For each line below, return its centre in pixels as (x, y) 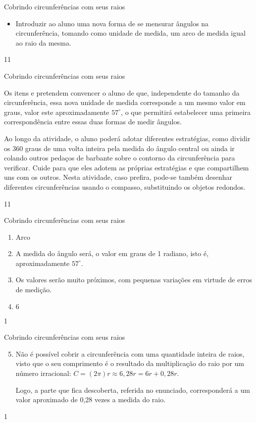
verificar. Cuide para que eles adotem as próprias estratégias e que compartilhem (127, 167)
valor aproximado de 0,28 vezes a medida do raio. (91, 399)
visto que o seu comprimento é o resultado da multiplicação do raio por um (130, 363)
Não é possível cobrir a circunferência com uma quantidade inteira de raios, (130, 353)
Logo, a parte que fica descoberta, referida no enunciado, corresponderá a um (133, 390)
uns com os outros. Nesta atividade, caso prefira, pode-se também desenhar (118, 177)
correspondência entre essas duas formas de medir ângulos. (93, 122)
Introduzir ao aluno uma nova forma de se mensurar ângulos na (112, 23)
